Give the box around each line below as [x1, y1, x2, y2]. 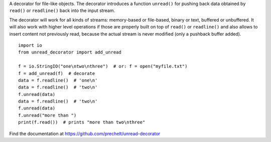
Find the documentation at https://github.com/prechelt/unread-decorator [9, 130, 161, 136]
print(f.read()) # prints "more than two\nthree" [18, 119, 146, 125]
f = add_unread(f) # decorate [18, 70, 95, 76]
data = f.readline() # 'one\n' [18, 77, 98, 83]
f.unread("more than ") [18, 112, 77, 118]
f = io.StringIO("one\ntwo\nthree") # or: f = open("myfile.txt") [18, 63, 188, 69]
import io [18, 42, 42, 48]
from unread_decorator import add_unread [18, 49, 121, 55]
